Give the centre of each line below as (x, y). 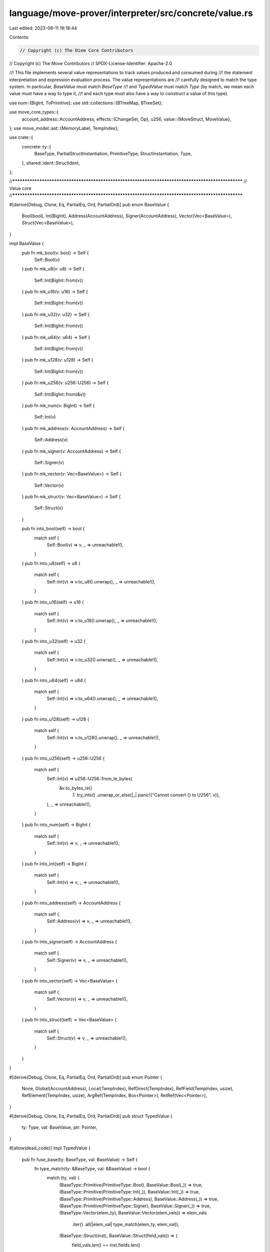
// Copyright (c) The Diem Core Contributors (76, 50)
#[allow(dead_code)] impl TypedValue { (50, 1148)
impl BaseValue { (26, 243)
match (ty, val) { (63, 1178)
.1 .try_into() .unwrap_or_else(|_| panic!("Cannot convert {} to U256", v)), (146, 795)
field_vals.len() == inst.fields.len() (106, 1245)
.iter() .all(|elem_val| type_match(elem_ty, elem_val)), (125, 1224)
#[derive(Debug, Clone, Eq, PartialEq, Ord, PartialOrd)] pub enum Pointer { (86, 1077)
